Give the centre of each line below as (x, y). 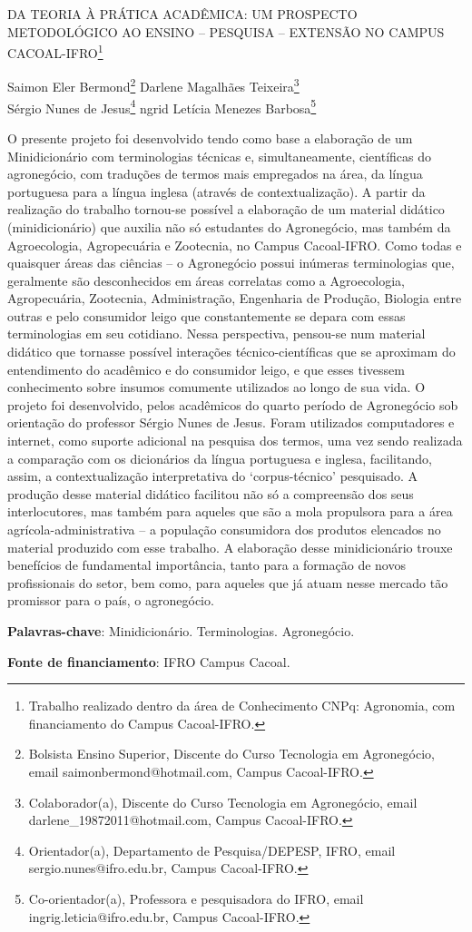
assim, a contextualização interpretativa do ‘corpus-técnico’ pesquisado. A (212, 476)
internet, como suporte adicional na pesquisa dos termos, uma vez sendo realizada (235, 441)
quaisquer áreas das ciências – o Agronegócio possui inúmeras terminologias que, (231, 263)
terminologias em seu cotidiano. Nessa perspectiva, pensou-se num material (216, 334)
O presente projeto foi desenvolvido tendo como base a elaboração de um (210, 137)
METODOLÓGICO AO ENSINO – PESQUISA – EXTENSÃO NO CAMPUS (226, 31)
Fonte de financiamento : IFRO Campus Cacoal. (149, 661)
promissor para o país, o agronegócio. (111, 600)
